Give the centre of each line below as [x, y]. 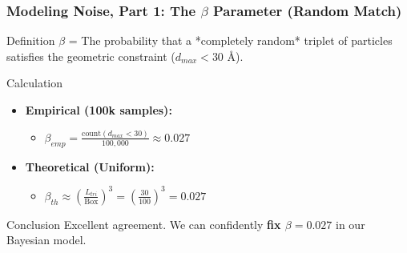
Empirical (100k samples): [99, 110]
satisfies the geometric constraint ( [91, 56]
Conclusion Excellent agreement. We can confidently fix [144, 224]
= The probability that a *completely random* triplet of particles [230, 40]
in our [351, 224]
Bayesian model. [46, 240]
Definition [31, 40]
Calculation [35, 83]
